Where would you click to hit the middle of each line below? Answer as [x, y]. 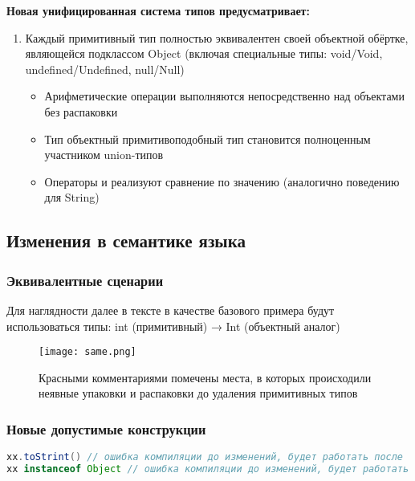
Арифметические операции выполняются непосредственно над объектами [224, 96]
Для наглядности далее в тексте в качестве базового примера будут [171, 310]
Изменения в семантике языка [126, 240]
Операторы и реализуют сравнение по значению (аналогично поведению [222, 181]
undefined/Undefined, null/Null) [105, 69]
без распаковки [81, 111]
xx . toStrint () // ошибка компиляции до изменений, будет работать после [205, 457]
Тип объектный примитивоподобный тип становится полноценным [207, 139]
